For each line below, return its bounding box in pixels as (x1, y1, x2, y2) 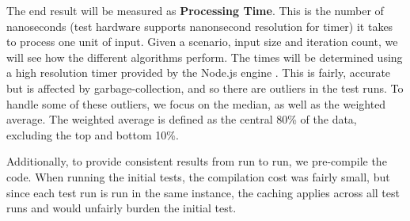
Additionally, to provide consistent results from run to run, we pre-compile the (6, 153, 387, 170)
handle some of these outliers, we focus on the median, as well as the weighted (6, 95, 386, 112)
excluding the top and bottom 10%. (6, 126, 179, 143)
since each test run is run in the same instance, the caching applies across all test (6, 184, 400, 200)
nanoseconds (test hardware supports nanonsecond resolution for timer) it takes (6, 17, 393, 34)
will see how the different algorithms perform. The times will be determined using (6, 48, 403, 65)
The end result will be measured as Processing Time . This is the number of (6, 2, 384, 18)
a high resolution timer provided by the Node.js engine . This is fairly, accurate (6, 64, 391, 81)
